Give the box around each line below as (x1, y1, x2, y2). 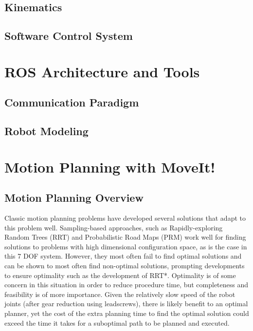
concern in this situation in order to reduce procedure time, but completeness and (4, 279, 249, 290)
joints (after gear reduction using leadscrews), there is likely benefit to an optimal (4, 298, 248, 309)
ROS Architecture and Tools (4, 61, 200, 81)
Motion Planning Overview (4, 190, 144, 205)
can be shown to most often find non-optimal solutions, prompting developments (4, 261, 245, 271)
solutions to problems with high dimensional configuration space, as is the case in (4, 241, 247, 251)
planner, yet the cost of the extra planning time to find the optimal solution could (4, 308, 249, 318)
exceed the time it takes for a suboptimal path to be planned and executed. (4, 317, 230, 328)
